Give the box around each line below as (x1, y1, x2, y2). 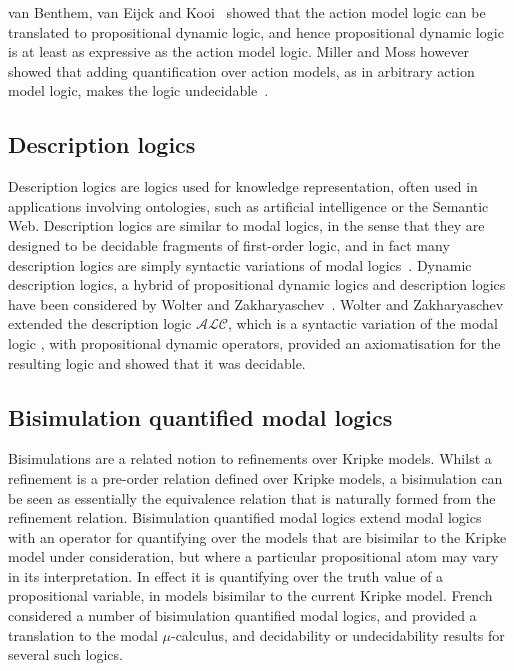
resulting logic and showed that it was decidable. (8, 352, 306, 373)
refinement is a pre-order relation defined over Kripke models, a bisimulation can (8, 467, 503, 488)
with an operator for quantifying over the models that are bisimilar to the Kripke (8, 526, 507, 547)
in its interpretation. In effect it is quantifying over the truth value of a (8, 565, 444, 586)
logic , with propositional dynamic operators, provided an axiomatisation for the (8, 332, 501, 353)
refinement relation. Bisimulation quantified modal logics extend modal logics (8, 507, 482, 528)
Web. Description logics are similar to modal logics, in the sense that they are (8, 215, 485, 236)
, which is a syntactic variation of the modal (227, 313, 498, 334)
